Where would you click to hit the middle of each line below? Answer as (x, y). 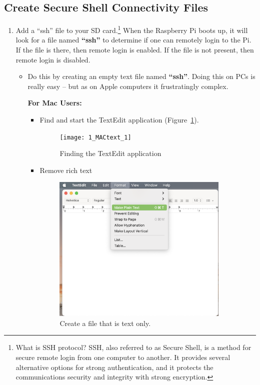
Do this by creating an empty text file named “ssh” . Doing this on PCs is (141, 76)
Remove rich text (66, 170)
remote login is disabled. (53, 59)
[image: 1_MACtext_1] (95, 137)
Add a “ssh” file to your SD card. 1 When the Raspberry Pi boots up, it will (132, 29)
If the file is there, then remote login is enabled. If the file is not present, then (135, 50)
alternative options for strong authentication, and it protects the (114, 367)
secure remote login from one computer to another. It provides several (123, 357)
